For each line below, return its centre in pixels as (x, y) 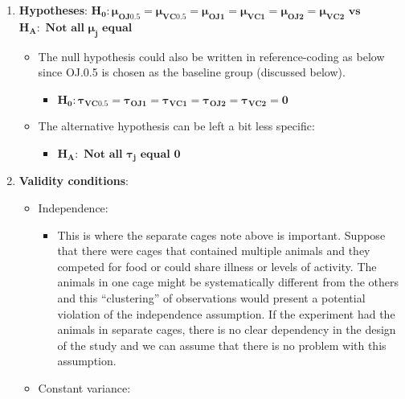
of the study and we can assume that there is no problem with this (222, 345)
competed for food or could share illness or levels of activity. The (217, 266)
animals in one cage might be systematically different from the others (228, 282)
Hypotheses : (53, 10)
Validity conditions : (74, 181)
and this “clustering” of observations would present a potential (211, 297)
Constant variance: (84, 387)
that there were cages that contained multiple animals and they (214, 251)
